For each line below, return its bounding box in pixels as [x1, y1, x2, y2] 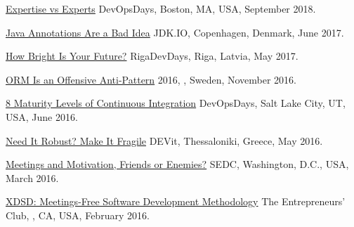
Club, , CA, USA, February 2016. [6, 207, 150, 222]
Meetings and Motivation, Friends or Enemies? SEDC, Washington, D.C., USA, [6, 157, 349, 171]
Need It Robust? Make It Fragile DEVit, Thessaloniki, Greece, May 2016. [6, 133, 323, 148]
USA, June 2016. [6, 109, 78, 124]
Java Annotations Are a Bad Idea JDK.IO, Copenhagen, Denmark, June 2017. [6, 25, 344, 39]
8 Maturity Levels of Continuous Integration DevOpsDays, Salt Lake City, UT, [6, 96, 346, 110]
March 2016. [6, 170, 59, 185]
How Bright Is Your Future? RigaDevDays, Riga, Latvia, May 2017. [6, 48, 299, 63]
